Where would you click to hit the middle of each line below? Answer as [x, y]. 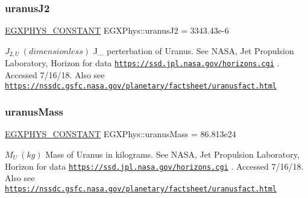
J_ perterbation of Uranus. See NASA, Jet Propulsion [193, 50]
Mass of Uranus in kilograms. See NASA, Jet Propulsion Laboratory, [172, 154]
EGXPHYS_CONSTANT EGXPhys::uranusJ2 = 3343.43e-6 [117, 30]
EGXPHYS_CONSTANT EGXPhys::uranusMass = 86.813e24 [121, 134]
